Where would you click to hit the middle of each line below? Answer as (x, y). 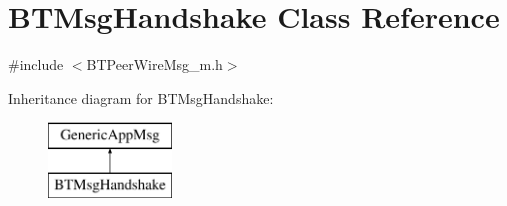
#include (36, 64)
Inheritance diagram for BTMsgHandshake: (141, 97)
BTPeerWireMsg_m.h (154, 64)
